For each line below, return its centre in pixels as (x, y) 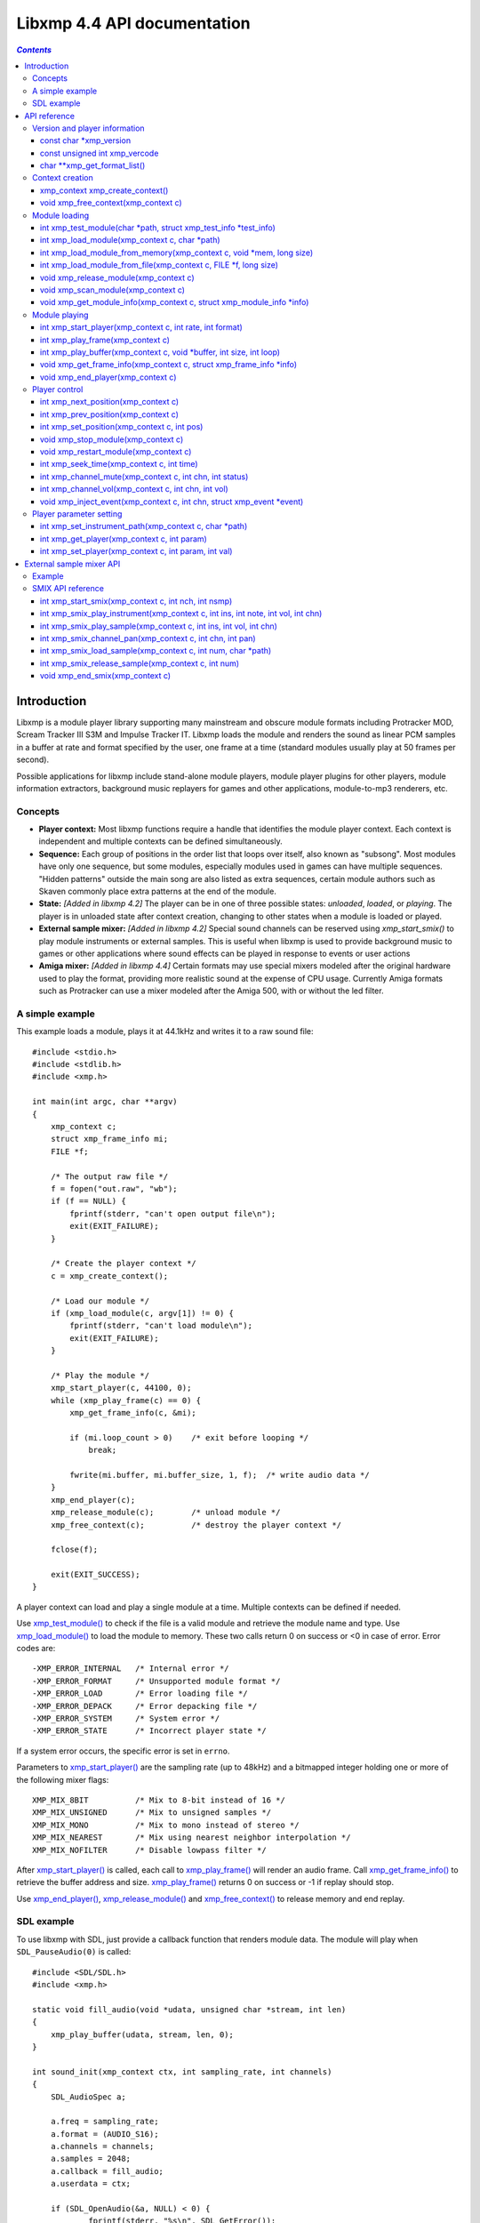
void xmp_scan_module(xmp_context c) (113, 290)
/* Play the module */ (100, 1375)
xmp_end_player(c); (93, 1500)
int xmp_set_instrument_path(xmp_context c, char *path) (144, 526)
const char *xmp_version (86, 140)
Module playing (60, 315)
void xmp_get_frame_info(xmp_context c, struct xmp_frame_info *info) (169, 365)
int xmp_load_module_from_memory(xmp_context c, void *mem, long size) (177, 253)
